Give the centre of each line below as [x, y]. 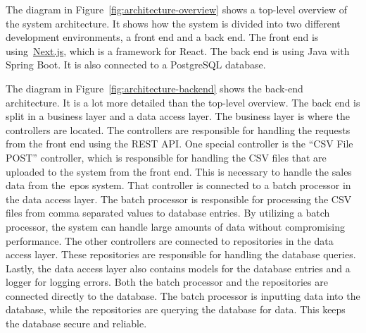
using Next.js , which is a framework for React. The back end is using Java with [178, 50]
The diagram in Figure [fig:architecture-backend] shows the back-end [154, 88]
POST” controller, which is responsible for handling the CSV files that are [166, 157]
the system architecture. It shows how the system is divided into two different [173, 23]
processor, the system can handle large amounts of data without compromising [176, 226]
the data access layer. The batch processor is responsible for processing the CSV [179, 199]
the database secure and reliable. [76, 323]
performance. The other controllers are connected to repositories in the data [170, 240]
